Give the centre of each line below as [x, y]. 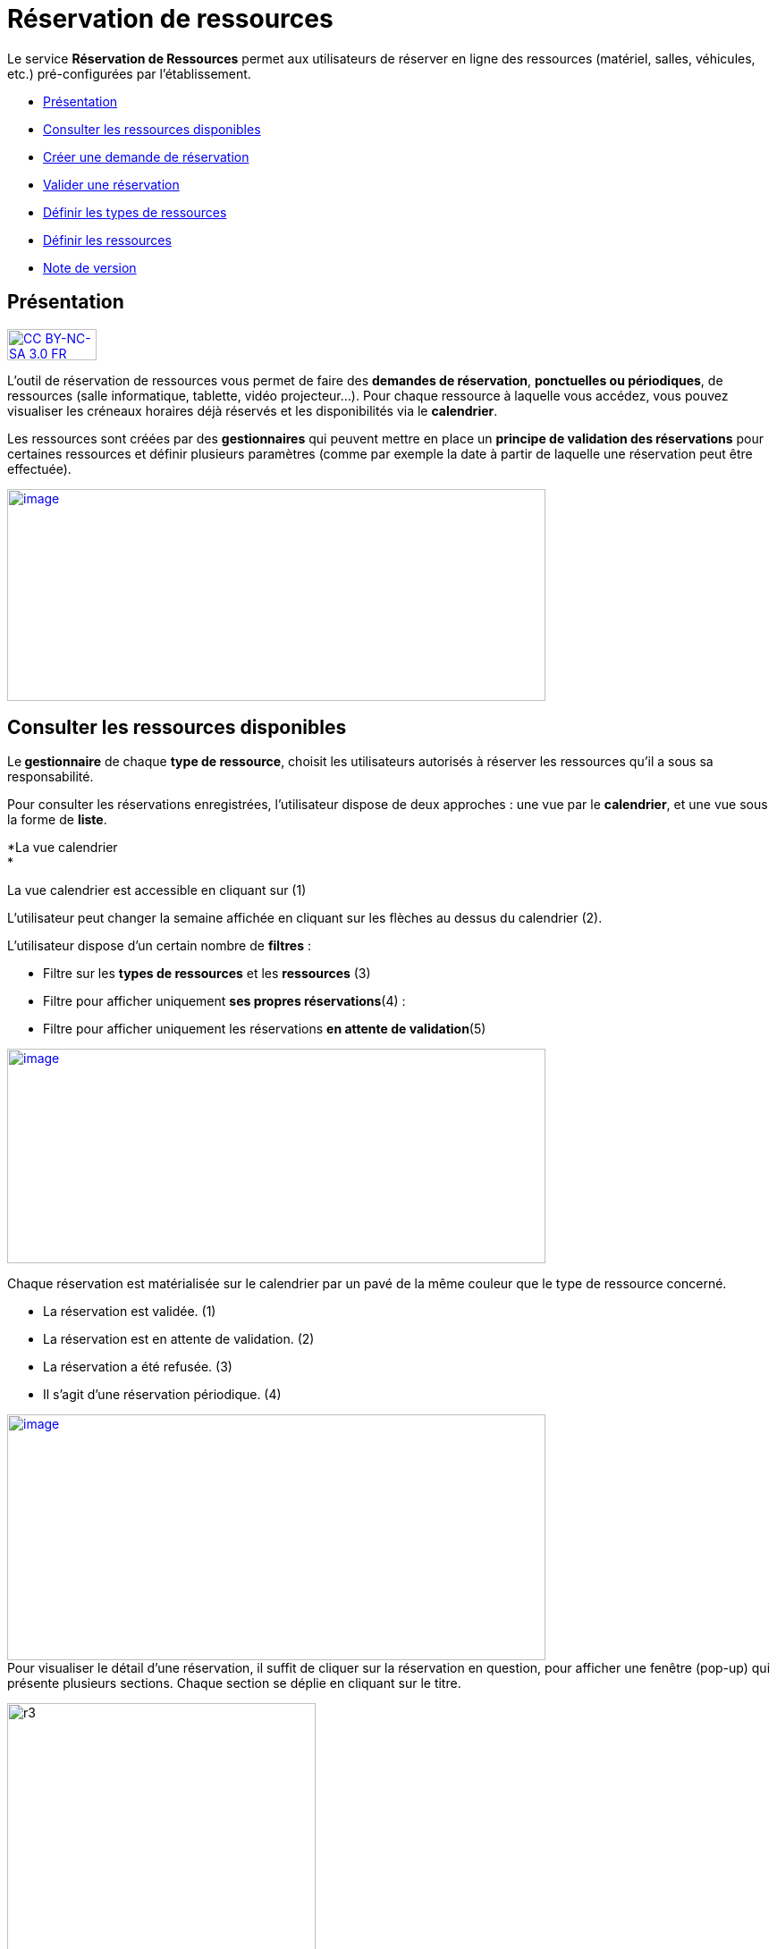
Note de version [90, 267]
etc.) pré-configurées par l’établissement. [129, 73]
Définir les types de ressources [135, 212]
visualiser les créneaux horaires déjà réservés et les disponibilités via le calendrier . [253, 410]
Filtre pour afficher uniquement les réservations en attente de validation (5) [265, 1029]
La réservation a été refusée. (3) [138, 1367]
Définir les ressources [107, 240]
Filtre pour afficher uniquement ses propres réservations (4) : [224, 1001]
